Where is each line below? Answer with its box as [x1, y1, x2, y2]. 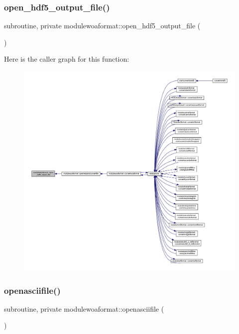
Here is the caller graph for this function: [4, 54, 129, 64]
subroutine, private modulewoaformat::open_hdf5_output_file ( [4, 20, 201, 31]
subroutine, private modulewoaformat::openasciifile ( [4, 303, 164, 314]
